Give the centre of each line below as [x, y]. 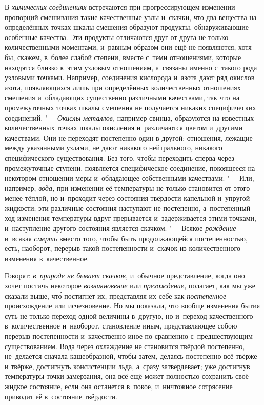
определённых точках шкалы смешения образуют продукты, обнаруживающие [127, 27]
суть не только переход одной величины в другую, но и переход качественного [129, 315]
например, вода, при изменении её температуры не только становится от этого [127, 188]
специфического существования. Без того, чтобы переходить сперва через [119, 157]
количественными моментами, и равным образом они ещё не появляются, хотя [128, 47]
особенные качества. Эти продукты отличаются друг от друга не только [117, 37]
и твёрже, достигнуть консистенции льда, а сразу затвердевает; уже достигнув [127, 366]
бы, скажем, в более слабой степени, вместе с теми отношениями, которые [123, 57]
